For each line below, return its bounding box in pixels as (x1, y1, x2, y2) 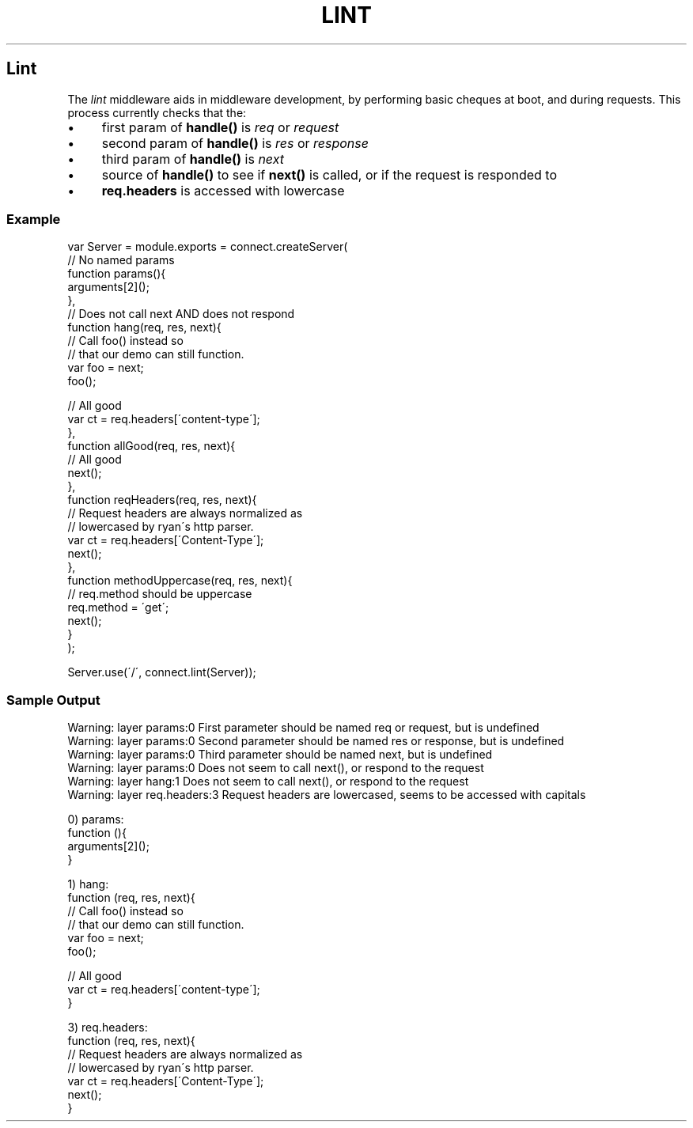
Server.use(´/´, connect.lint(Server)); (67, 665, 256, 679)
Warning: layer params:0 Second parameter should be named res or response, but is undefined (67, 734, 565, 748)
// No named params (67, 253, 175, 267)
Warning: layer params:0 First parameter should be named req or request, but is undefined (67, 721, 540, 735)
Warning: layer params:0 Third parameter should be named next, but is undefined (67, 748, 493, 762)
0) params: (67, 812, 124, 827)
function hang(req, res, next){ (67, 320, 222, 335)
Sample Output (6, 691, 100, 708)
